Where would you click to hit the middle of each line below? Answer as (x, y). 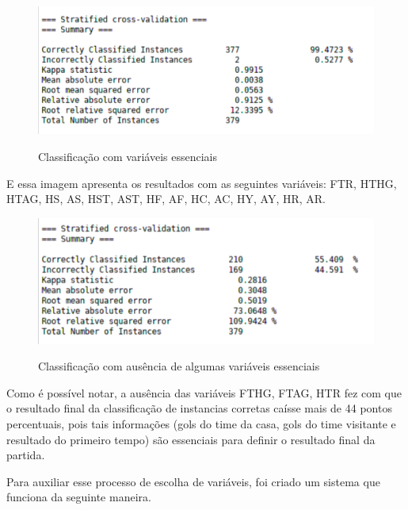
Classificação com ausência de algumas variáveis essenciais (179, 366)
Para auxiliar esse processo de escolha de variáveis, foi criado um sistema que (193, 481)
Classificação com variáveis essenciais (128, 157)
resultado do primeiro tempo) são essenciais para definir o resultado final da (191, 439)
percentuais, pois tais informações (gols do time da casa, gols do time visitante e (201, 424)
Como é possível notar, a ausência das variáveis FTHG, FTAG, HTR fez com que (204, 392)
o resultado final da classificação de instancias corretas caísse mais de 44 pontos (199, 408)
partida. (26, 455)
